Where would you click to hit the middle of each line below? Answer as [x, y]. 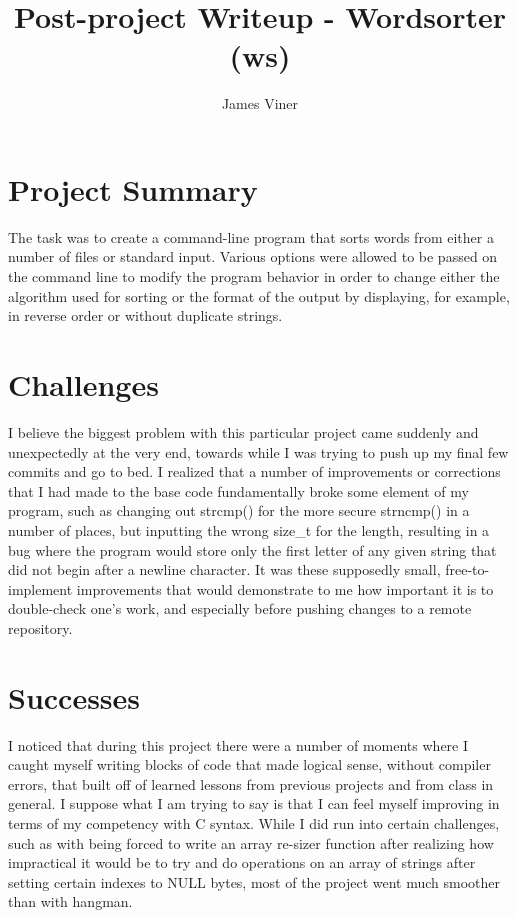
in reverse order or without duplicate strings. [145, 315]
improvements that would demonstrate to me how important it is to [285, 588]
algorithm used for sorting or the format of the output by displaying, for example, [259, 295]
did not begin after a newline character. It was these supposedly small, [224, 569]
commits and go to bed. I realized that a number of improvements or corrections [254, 471]
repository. [40, 627]
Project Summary [133, 188]
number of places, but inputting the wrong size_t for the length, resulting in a [249, 529]
